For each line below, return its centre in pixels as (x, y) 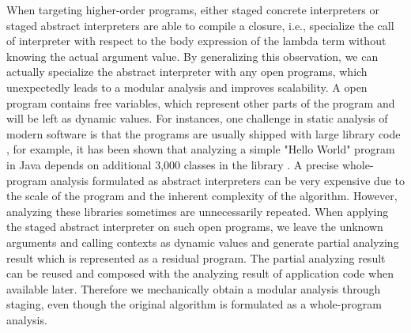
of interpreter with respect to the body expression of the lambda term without (196, 41)
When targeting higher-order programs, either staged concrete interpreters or (193, 9)
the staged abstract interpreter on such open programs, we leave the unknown (195, 227)
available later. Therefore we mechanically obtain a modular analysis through (194, 288)
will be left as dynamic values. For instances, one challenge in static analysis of (197, 118)
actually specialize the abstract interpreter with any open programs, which (187, 72)
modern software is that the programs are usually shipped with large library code (204, 133)
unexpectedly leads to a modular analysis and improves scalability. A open (187, 87)
